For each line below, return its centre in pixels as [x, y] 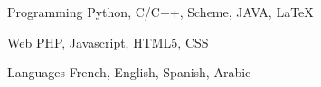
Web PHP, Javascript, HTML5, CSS [108, 42]
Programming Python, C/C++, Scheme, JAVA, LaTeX [160, 12]
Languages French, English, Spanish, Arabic [129, 72]
